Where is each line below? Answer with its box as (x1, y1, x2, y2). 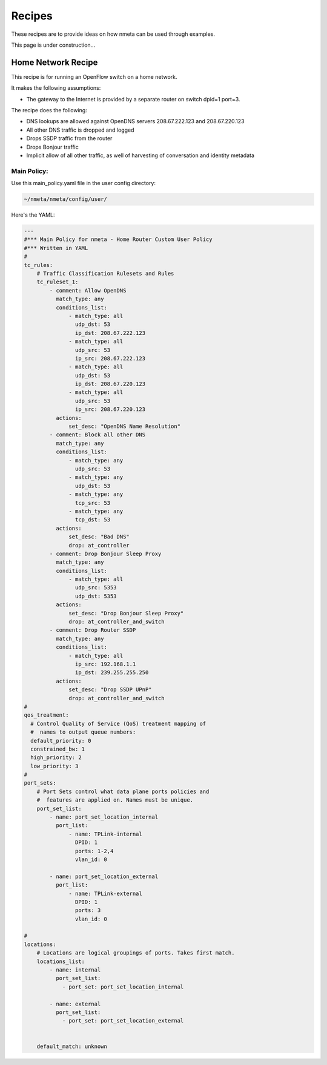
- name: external (49, 1000, 101, 1007)
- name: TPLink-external (68, 890, 142, 897)
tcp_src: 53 (74, 499, 111, 506)
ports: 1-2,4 (74, 847, 114, 854)
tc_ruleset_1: (36, 279, 79, 285)
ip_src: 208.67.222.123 (74, 355, 145, 362)
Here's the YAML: (11, 211, 55, 218)
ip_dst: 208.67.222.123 (74, 330, 145, 336)
